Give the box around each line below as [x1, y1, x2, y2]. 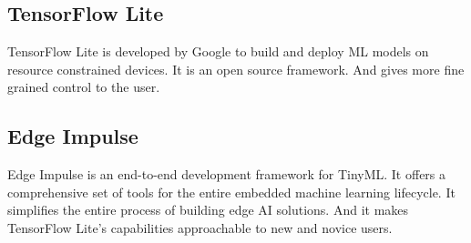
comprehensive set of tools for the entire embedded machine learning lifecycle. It [7, 182, 456, 201]
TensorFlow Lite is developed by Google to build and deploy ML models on [7, 42, 429, 61]
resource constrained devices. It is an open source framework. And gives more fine [7, 59, 465, 78]
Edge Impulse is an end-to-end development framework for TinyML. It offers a [7, 165, 446, 184]
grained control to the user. [7, 77, 160, 96]
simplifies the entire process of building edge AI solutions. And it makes [7, 200, 409, 219]
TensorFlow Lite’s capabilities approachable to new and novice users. [7, 218, 393, 237]
